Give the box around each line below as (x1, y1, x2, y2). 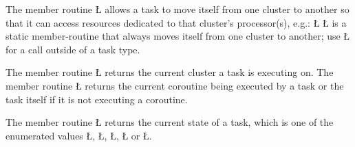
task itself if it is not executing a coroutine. (6, 92, 188, 106)
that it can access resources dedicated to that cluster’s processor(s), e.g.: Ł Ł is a (6, 15, 347, 29)
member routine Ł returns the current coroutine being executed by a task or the (6, 78, 344, 92)
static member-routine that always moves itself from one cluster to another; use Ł (6, 29, 350, 43)
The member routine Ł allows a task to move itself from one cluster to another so (6, 2, 349, 16)
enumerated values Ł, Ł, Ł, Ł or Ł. (6, 128, 152, 142)
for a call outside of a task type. (6, 42, 140, 56)
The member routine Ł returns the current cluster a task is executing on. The (6, 65, 334, 79)
